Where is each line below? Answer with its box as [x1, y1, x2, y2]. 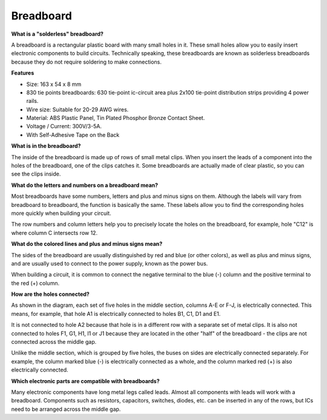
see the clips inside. [11, 170, 61, 178]
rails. [26, 97, 39, 105]
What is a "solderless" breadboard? [11, 30, 104, 38]
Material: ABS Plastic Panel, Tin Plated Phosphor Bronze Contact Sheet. [26, 114, 205, 122]
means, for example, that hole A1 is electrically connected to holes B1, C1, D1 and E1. [11, 310, 221, 317]
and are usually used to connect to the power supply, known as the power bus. [11, 260, 208, 267]
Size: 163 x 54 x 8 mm [26, 80, 82, 88]
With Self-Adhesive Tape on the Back [26, 131, 120, 139]
